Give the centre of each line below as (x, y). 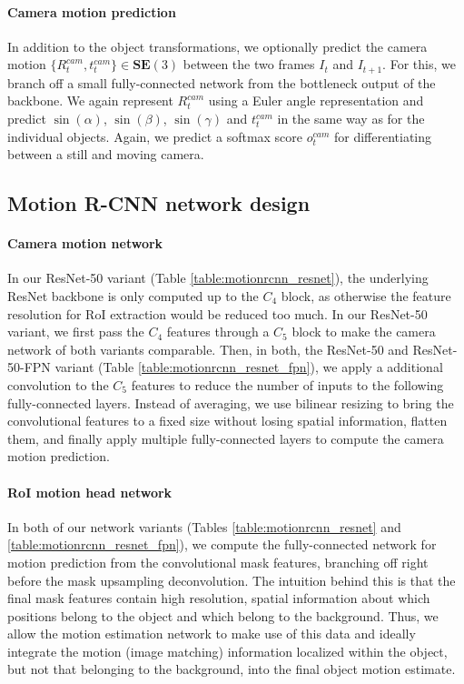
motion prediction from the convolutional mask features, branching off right (218, 562)
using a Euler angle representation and (316, 101)
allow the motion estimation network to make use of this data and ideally (212, 634)
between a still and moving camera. (106, 154)
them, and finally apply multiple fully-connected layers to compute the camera (226, 438)
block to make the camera (364, 332)
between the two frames (249, 64)
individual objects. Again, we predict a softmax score (155, 136)
